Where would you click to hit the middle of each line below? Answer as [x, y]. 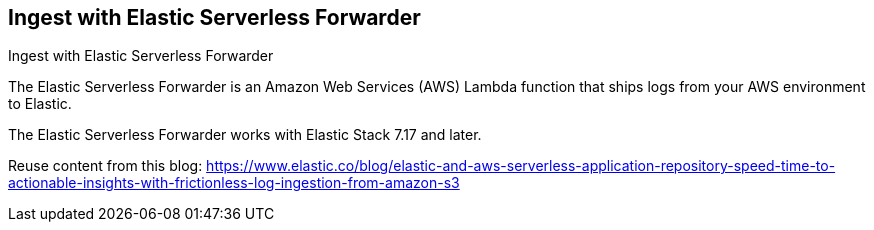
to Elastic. [40, 104]
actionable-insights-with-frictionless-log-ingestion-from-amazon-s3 [234, 183]
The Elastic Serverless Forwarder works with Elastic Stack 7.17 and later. [245, 135]
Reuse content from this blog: [105, 166]
